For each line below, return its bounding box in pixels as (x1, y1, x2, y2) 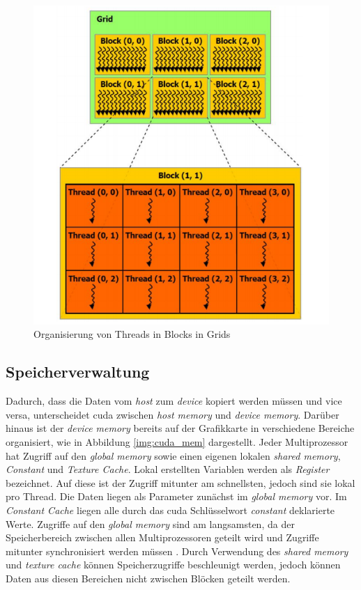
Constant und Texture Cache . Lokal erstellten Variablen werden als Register (6, 462, 330, 476)
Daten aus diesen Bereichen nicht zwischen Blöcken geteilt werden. (6, 570, 291, 585)
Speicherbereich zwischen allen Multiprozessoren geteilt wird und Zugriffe (6, 530, 319, 545)
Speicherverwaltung (6, 361, 150, 382)
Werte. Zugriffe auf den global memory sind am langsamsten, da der (6, 516, 295, 531)
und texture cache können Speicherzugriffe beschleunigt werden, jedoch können (6, 557, 341, 572)
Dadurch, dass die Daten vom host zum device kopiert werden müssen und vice (6, 394, 342, 408)
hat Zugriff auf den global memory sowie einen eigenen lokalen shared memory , (6, 448, 341, 463)
